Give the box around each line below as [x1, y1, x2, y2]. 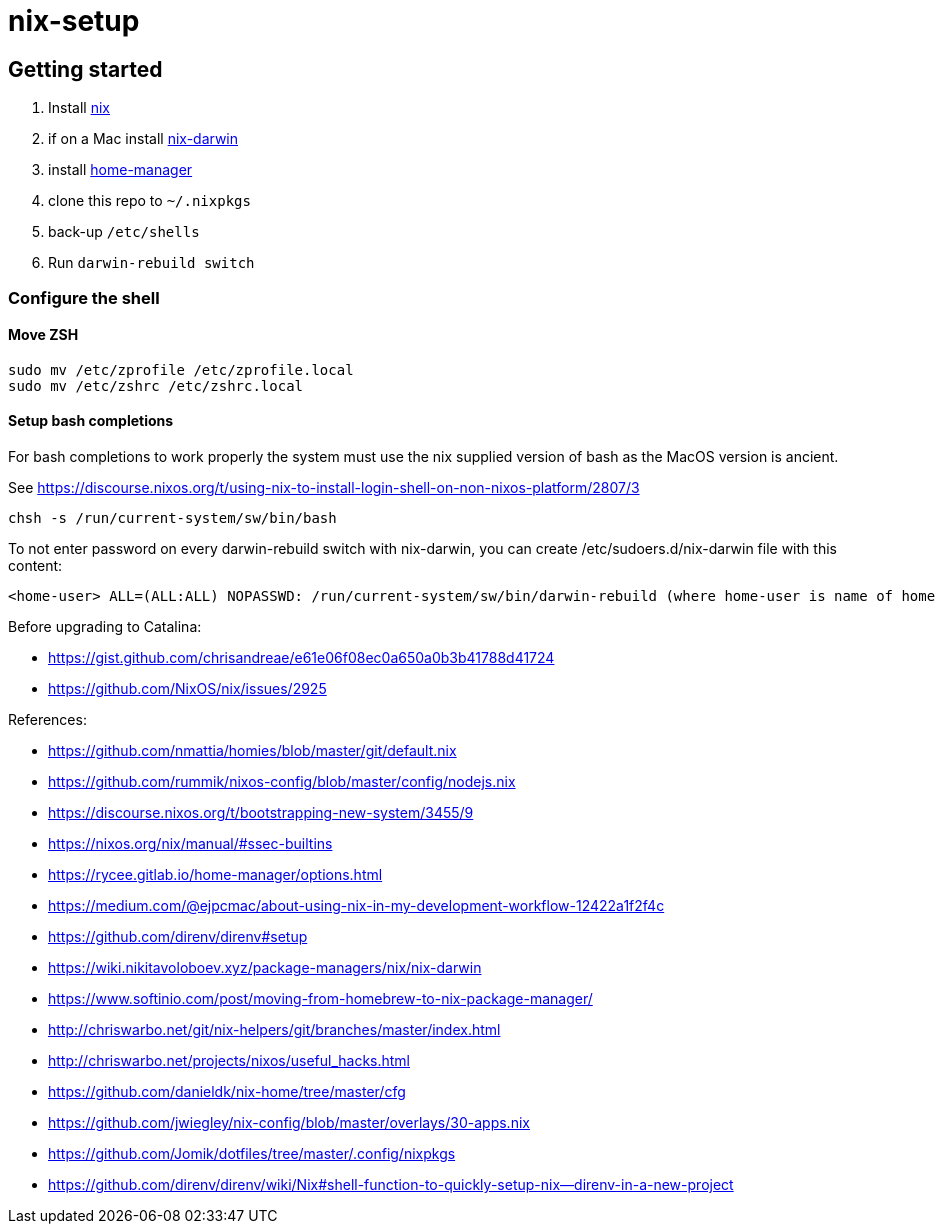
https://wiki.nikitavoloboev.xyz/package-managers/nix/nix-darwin [48, 958, 482, 976]
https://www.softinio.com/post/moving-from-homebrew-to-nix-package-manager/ [48, 989, 593, 1007]
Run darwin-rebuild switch [48, 254, 255, 272]
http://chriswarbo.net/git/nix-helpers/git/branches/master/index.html [48, 1020, 501, 1038]
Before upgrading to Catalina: [8, 617, 202, 635]
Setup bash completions [8, 412, 174, 430]
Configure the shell [8, 287, 160, 308]
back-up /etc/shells [48, 223, 200, 241]
